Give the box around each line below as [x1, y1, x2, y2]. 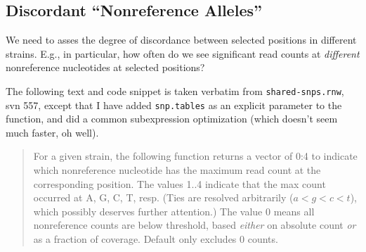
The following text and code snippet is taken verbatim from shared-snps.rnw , [6, 83, 344, 98]
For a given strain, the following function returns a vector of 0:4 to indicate [33, 149, 358, 163]
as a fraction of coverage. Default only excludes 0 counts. [33, 232, 278, 246]
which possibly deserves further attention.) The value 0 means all [33, 203, 315, 218]
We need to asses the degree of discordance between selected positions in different [6, 32, 357, 47]
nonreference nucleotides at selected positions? [6, 60, 205, 75]
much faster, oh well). [6, 125, 99, 139]
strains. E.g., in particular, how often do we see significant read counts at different [6, 46, 360, 61]
